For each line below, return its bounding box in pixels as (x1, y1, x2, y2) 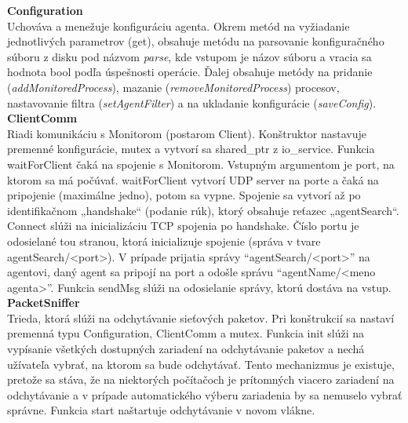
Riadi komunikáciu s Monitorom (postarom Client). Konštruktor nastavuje (7, 125, 367, 141)
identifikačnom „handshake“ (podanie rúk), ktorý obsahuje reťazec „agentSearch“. (7, 202, 399, 218)
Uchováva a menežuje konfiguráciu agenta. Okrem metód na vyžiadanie (7, 17, 350, 34)
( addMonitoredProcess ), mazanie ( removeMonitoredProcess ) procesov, (7, 78, 340, 95)
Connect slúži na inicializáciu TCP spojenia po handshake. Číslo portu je (7, 217, 359, 234)
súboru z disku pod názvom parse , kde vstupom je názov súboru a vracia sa (7, 48, 372, 64)
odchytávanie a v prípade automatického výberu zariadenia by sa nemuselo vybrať (7, 386, 403, 403)
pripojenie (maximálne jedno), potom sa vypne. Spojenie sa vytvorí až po (7, 187, 361, 203)
